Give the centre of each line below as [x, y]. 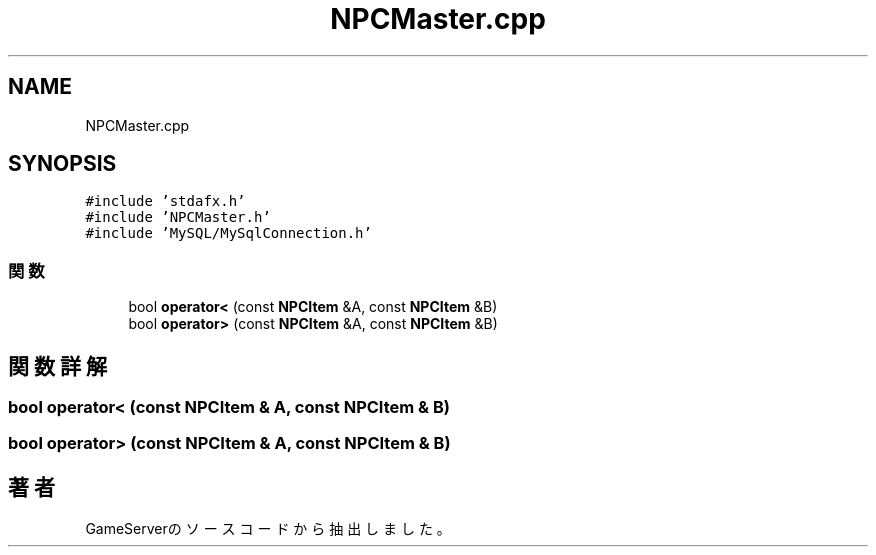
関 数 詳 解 [57, 366]
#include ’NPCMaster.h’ [178, 217]
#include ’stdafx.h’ [165, 201]
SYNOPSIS [62, 164]
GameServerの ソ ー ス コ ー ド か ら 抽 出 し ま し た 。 [268, 529]
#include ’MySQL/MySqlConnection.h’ [228, 233]
